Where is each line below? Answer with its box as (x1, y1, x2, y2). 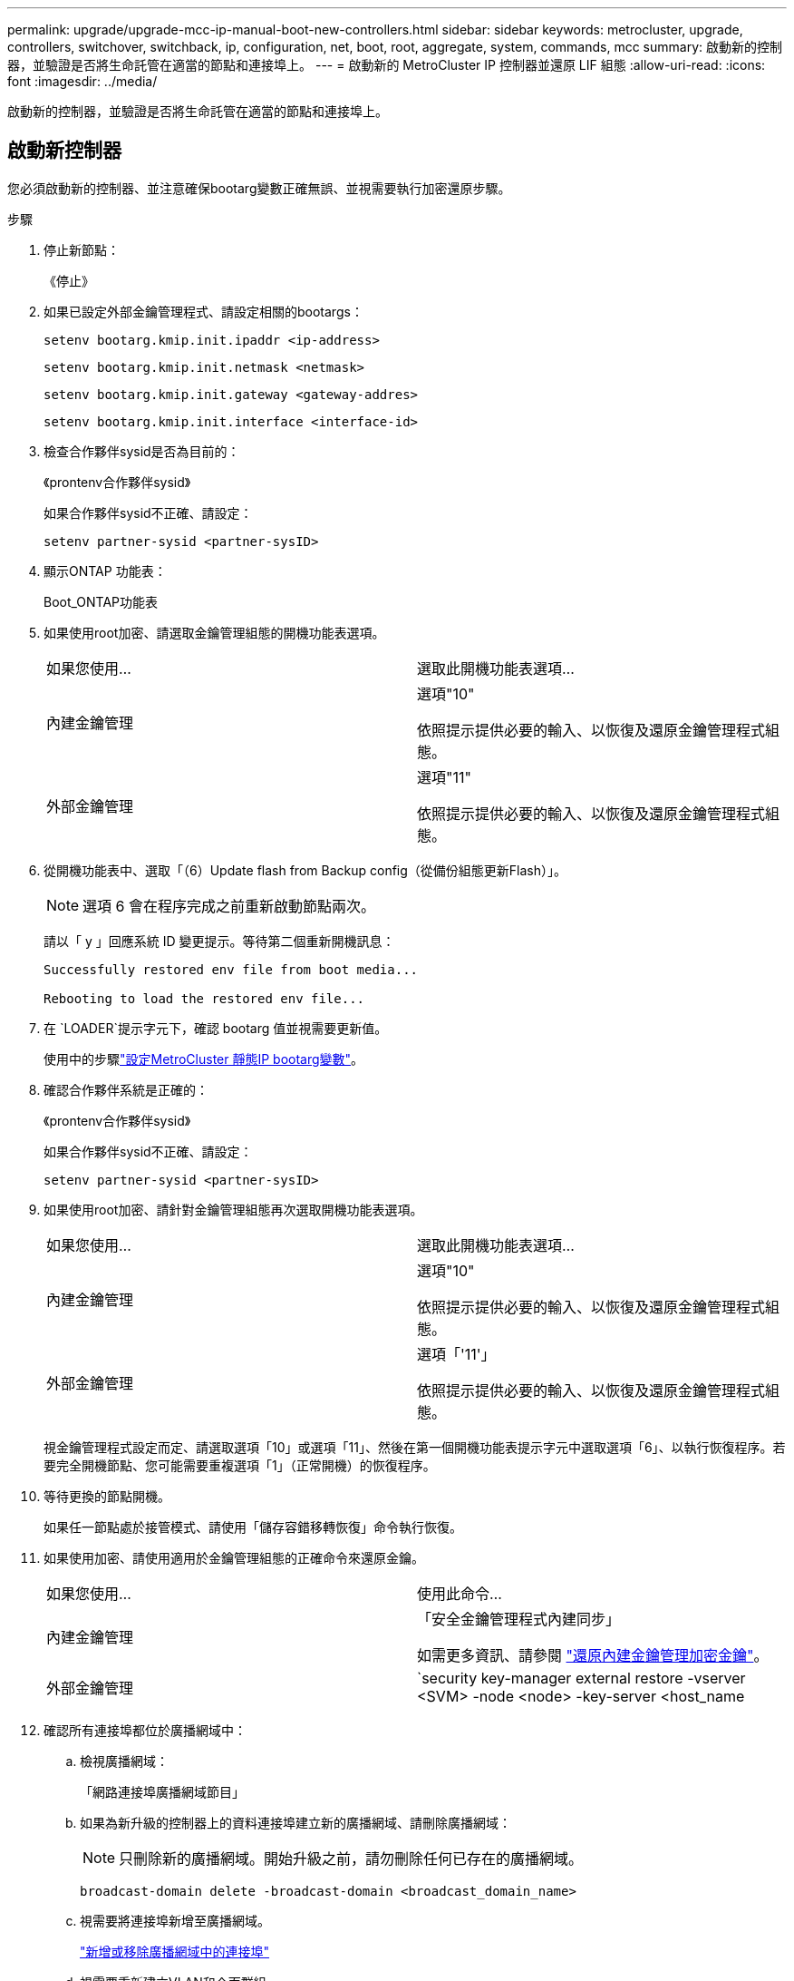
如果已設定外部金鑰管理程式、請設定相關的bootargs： (44, 303, 363, 319)
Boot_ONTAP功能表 (44, 593, 159, 610)
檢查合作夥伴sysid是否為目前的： (44, 443, 240, 459)
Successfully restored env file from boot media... (44, 961, 419, 977)
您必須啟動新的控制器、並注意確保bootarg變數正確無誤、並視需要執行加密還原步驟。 (7, 180, 511, 196)
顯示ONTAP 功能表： (44, 562, 167, 579)
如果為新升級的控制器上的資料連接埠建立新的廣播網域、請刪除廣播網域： (80, 1814, 511, 1830)
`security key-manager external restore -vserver (417, 1668, 746, 1687)
